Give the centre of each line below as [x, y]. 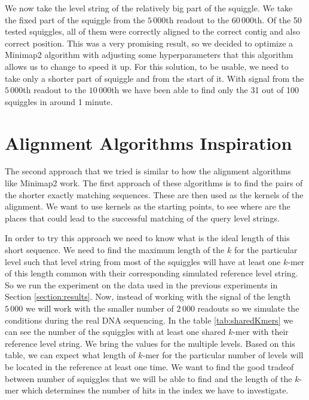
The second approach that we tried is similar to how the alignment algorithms [148, 171]
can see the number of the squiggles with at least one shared [115, 332]
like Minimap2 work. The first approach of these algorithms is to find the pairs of [154, 183]
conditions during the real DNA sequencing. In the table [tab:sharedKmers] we [149, 320]
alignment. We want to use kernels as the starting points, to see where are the [148, 206]
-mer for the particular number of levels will [223, 355]
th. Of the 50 [278, 19]
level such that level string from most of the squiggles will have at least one [143, 261]
